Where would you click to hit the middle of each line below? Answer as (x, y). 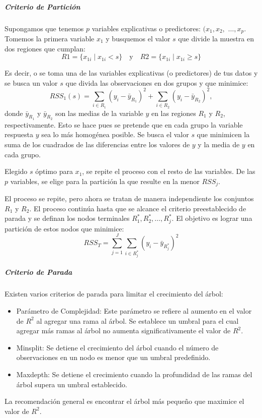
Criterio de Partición (42, 6)
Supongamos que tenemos (44, 28)
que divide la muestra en (216, 39)
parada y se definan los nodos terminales (67, 218)
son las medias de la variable (99, 113)
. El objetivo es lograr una (212, 218)
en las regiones (173, 113)
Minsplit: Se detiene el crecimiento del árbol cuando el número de (117, 347)
